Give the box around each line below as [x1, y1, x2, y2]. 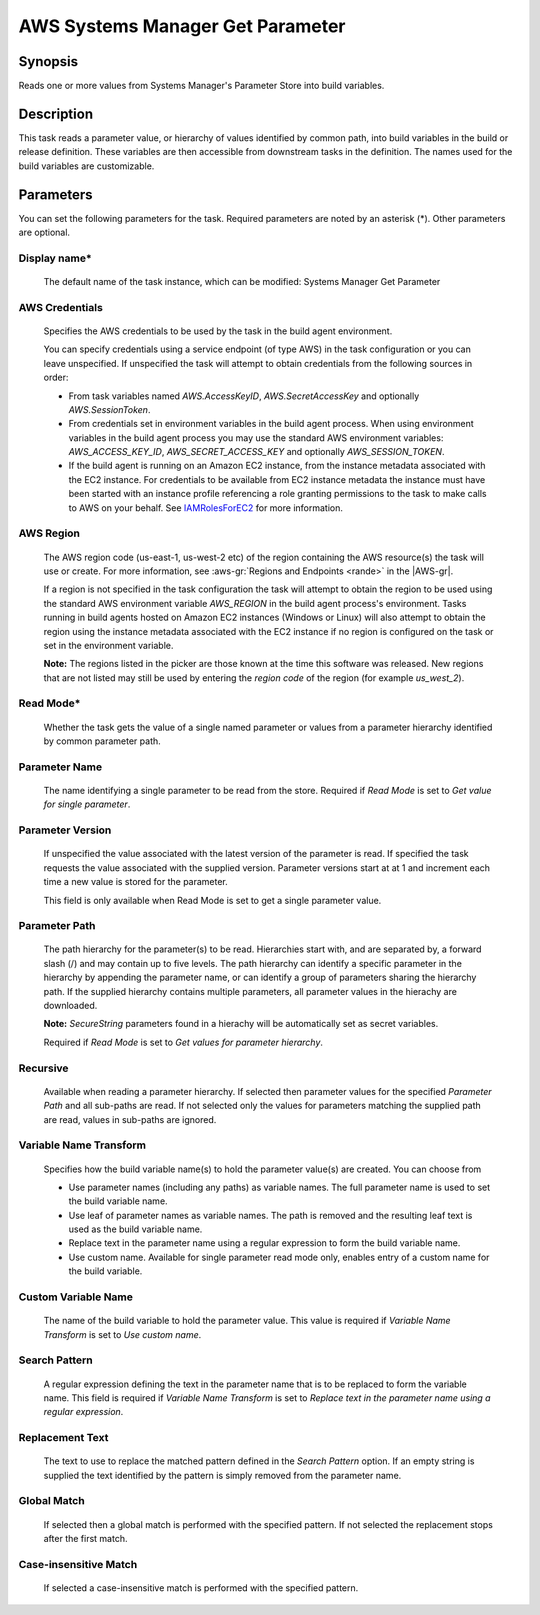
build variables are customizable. [18, 160, 155, 172]
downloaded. [43, 1000, 98, 1012]
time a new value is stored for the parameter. [43, 876, 229, 888]
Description [18, 105, 94, 122]
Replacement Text [18, 1431, 109, 1445]
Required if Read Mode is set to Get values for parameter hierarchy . [43, 1036, 324, 1048]
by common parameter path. [43, 735, 162, 747]
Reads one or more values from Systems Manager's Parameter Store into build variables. [18, 80, 385, 92]
